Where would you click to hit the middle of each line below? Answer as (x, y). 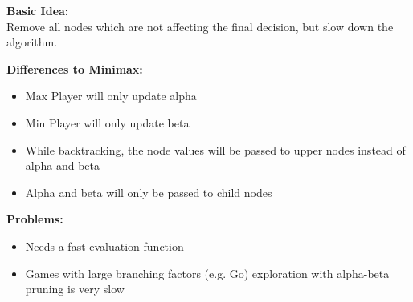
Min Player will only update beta (107, 122)
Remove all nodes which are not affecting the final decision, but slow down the (200, 26)
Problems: (35, 219)
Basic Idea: (38, 10)
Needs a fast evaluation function (104, 246)
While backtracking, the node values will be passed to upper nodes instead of (215, 149)
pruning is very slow (75, 289)
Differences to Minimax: (75, 68)
